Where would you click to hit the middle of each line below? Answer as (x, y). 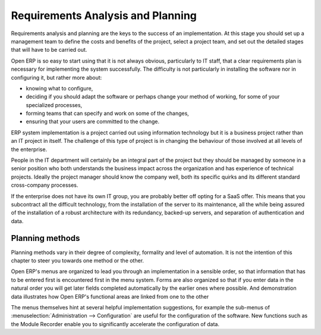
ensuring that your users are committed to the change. (93, 121)
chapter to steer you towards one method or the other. (78, 261)
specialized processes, (54, 105)
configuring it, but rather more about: (56, 77)
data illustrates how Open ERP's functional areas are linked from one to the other (110, 296)
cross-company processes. (45, 185)
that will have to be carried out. (49, 50)
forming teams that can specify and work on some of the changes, (108, 114)
